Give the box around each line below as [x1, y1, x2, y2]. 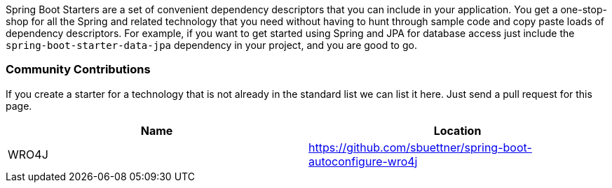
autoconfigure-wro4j [308, 154, 418, 168]
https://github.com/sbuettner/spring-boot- [308, 140, 532, 154]
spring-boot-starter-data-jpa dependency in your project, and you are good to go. [6, 39, 417, 51]
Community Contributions [6, 62, 151, 77]
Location [433, 123, 482, 138]
